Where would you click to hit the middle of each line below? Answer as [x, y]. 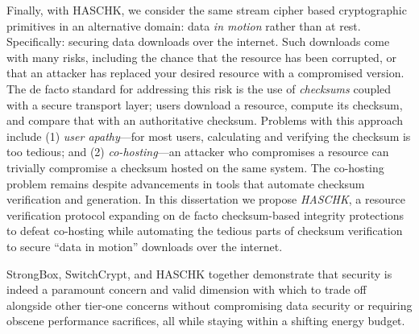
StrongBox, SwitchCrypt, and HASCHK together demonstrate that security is [199, 273]
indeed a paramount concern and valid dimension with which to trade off [187, 289]
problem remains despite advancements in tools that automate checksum [186, 183]
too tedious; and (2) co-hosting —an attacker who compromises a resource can [198, 152]
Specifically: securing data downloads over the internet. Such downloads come [198, 41]
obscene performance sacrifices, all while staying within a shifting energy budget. [206, 321]
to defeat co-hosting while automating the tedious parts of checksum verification [205, 231]
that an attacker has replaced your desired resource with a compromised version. [205, 73]
